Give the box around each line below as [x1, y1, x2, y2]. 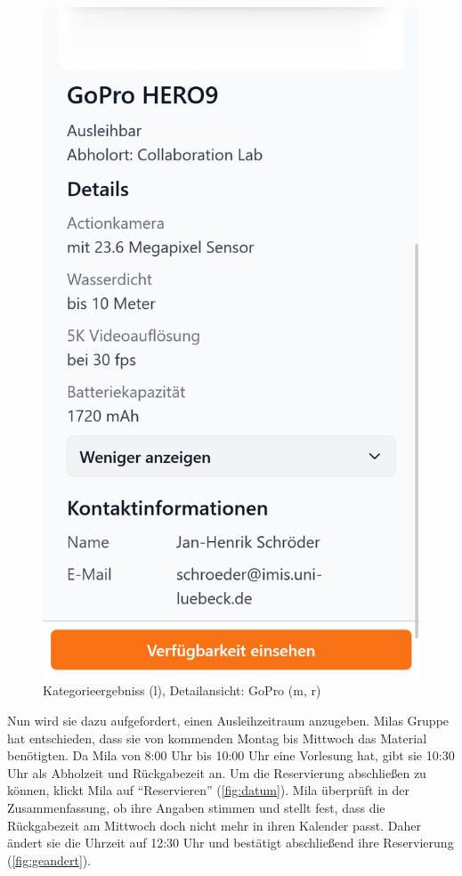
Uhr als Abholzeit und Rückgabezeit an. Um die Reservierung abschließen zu [7, 763, 426, 782]
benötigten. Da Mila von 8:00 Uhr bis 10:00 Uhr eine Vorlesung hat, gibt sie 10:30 [7, 746, 455, 765]
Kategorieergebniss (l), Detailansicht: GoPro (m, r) [43, 681, 321, 700]
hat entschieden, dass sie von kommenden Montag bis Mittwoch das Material [7, 728, 427, 747]
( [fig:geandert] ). [7, 850, 92, 869]
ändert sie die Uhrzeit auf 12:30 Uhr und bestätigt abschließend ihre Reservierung [7, 833, 454, 852]
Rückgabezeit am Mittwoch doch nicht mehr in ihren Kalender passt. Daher [7, 815, 422, 834]
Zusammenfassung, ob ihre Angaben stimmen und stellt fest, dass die [7, 798, 385, 816]
